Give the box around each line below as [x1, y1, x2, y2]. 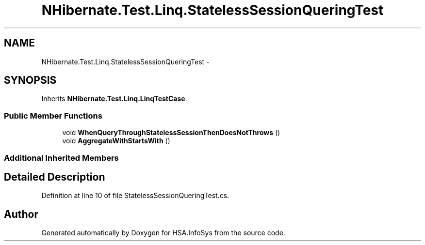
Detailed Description [4, 170, 105, 183]
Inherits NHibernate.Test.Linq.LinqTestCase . [41, 94, 187, 103]
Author [4, 208, 38, 220]
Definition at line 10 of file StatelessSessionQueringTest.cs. [41, 191, 229, 200]
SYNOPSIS [4, 74, 57, 87]
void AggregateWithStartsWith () [62, 137, 170, 145]
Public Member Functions [4, 110, 102, 121]
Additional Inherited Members [4, 153, 119, 163]
